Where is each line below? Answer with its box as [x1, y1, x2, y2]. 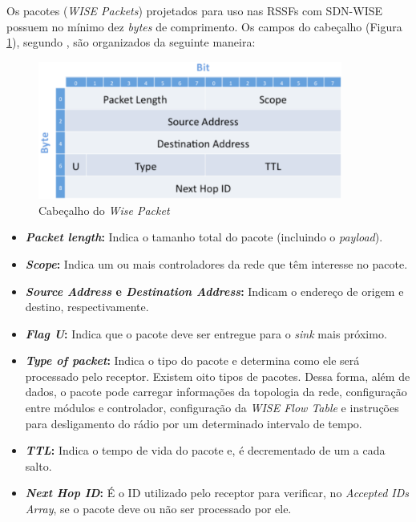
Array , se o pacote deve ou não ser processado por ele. [25, 500, 292, 517]
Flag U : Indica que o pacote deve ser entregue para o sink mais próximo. [25, 325, 387, 342]
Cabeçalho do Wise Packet [38, 201, 170, 218]
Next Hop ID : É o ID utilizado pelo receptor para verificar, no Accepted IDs [25, 484, 410, 501]
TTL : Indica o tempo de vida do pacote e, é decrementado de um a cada [25, 442, 386, 459]
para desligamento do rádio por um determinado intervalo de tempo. [25, 415, 362, 431]
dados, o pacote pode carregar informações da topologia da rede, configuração [25, 383, 407, 400]
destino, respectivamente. [25, 298, 149, 315]
